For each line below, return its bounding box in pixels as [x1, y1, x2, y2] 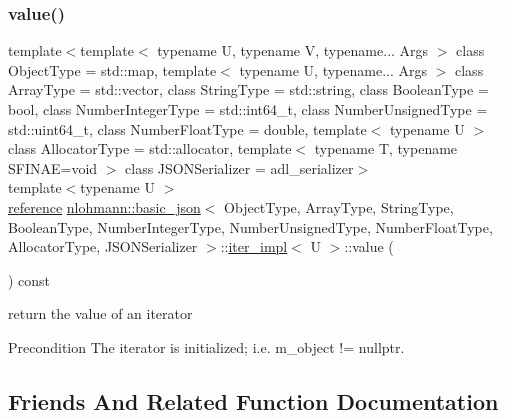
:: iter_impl [220, 236, 288, 257]
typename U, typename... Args [239, 59, 428, 80]
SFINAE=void [8, 157, 98, 178]
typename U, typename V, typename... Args [157, 40, 429, 61]
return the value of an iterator [8, 303, 193, 324]
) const [8, 269, 51, 290]
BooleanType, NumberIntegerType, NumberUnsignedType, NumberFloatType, [8, 216, 493, 237]
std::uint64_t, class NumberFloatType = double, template [8, 118, 367, 139]
